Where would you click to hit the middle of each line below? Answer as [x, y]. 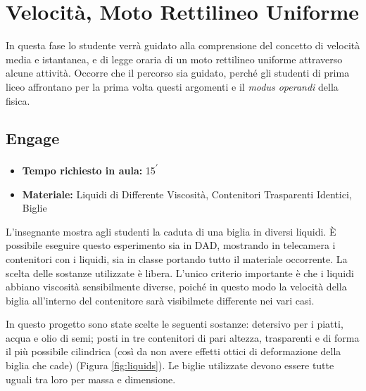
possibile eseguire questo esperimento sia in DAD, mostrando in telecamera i [171, 245]
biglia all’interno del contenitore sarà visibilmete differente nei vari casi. [160, 300]
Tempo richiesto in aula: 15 [89, 170]
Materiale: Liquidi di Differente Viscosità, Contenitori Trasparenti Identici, [187, 194]
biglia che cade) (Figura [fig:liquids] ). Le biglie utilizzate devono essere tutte [170, 365]
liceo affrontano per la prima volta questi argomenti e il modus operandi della [172, 86]
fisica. [18, 100]
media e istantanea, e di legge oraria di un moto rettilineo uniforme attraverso [174, 59]
